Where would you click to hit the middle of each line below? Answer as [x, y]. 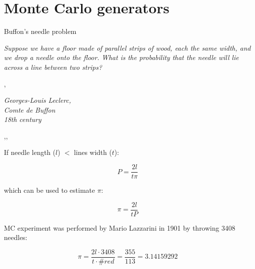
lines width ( [93, 152]
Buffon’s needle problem [40, 31]
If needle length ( [30, 152]
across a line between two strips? [53, 67]
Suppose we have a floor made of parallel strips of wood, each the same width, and [127, 47]
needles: [16, 237]
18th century [23, 119]
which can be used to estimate [50, 190]
